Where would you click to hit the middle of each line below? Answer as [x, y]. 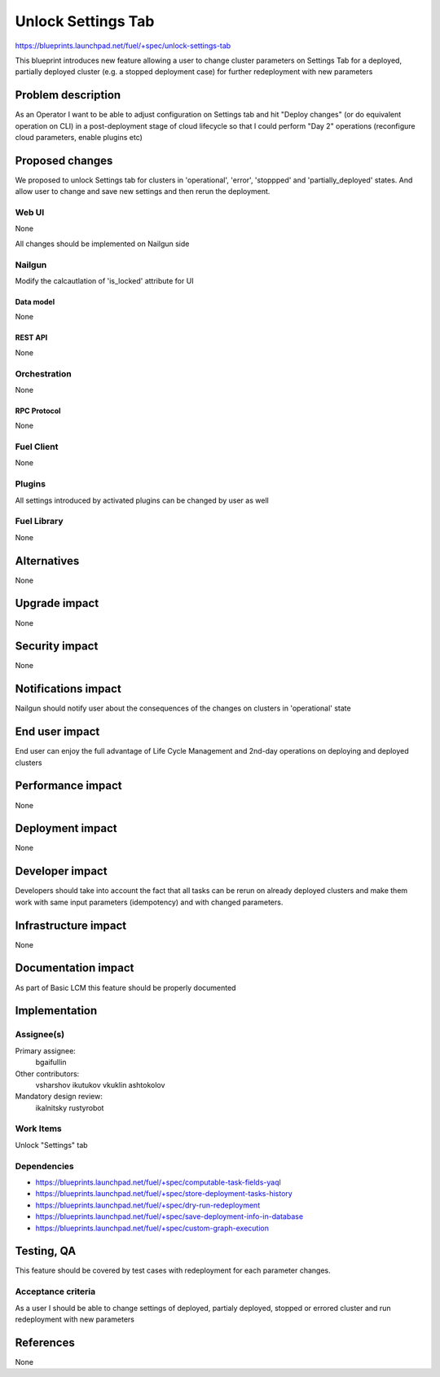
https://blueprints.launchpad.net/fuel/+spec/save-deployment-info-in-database [169, 1216]
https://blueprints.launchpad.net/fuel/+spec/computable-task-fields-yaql [158, 1182]
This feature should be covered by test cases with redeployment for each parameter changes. [173, 1270]
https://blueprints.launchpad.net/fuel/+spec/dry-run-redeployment [148, 1205]
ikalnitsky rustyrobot [70, 1107]
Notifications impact [68, 689]
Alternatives [47, 561]
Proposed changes [64, 160]
